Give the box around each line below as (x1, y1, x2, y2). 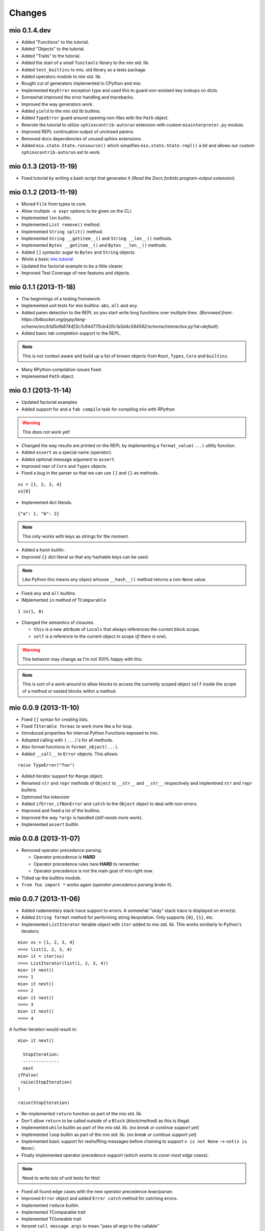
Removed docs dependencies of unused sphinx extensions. (21, 135, 142, 141)
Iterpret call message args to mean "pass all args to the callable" (21, 1223, 159, 1229)
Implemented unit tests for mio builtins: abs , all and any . (21, 303, 138, 309)
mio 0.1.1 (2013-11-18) (9, 283, 76, 291)
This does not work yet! (22, 429, 70, 435)
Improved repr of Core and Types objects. (21, 463, 107, 469)
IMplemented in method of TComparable (21, 597, 106, 603)
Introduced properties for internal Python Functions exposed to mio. (21, 730, 159, 736)
